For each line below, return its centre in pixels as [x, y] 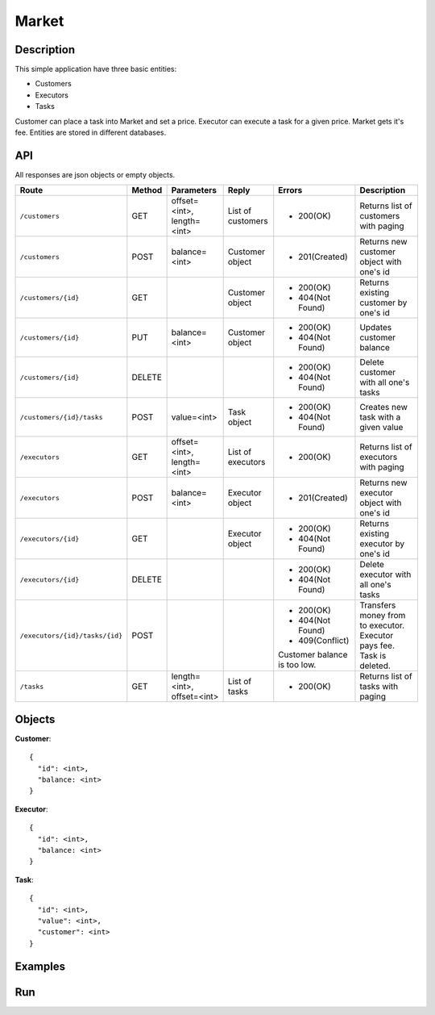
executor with [385, 574]
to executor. [382, 625]
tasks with [379, 687]
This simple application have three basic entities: [96, 69]
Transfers [378, 605]
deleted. [375, 666]
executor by [382, 544]
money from [383, 616]
